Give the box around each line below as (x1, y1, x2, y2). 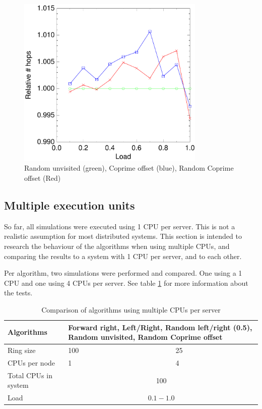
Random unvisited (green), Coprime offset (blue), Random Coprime (24, 163, 234, 173)
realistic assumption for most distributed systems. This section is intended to (4, 231, 242, 241)
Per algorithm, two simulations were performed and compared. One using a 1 (4, 268, 242, 278)
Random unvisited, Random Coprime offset (68, 332, 223, 342)
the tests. (4, 287, 33, 298)
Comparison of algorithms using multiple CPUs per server (41, 304, 221, 315)
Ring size (8, 345, 36, 355)
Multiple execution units (4, 197, 135, 213)
